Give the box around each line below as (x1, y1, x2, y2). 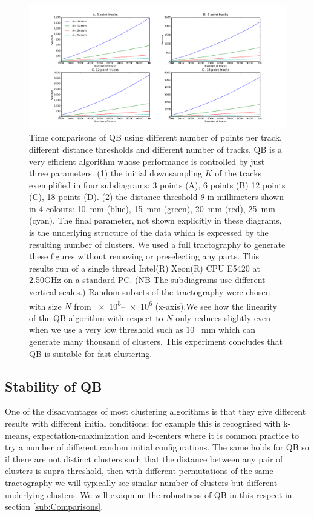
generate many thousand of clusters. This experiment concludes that (29, 335, 283, 348)
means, (5, 429, 31, 441)
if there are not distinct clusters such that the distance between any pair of (5, 452, 283, 465)
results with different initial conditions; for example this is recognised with (5, 417, 281, 430)
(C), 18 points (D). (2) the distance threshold (29, 190, 198, 203)
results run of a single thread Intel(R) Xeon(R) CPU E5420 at (29, 261, 260, 274)
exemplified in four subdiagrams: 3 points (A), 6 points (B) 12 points (29, 178, 286, 191)
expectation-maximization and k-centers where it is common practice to (33, 429, 299, 441)
